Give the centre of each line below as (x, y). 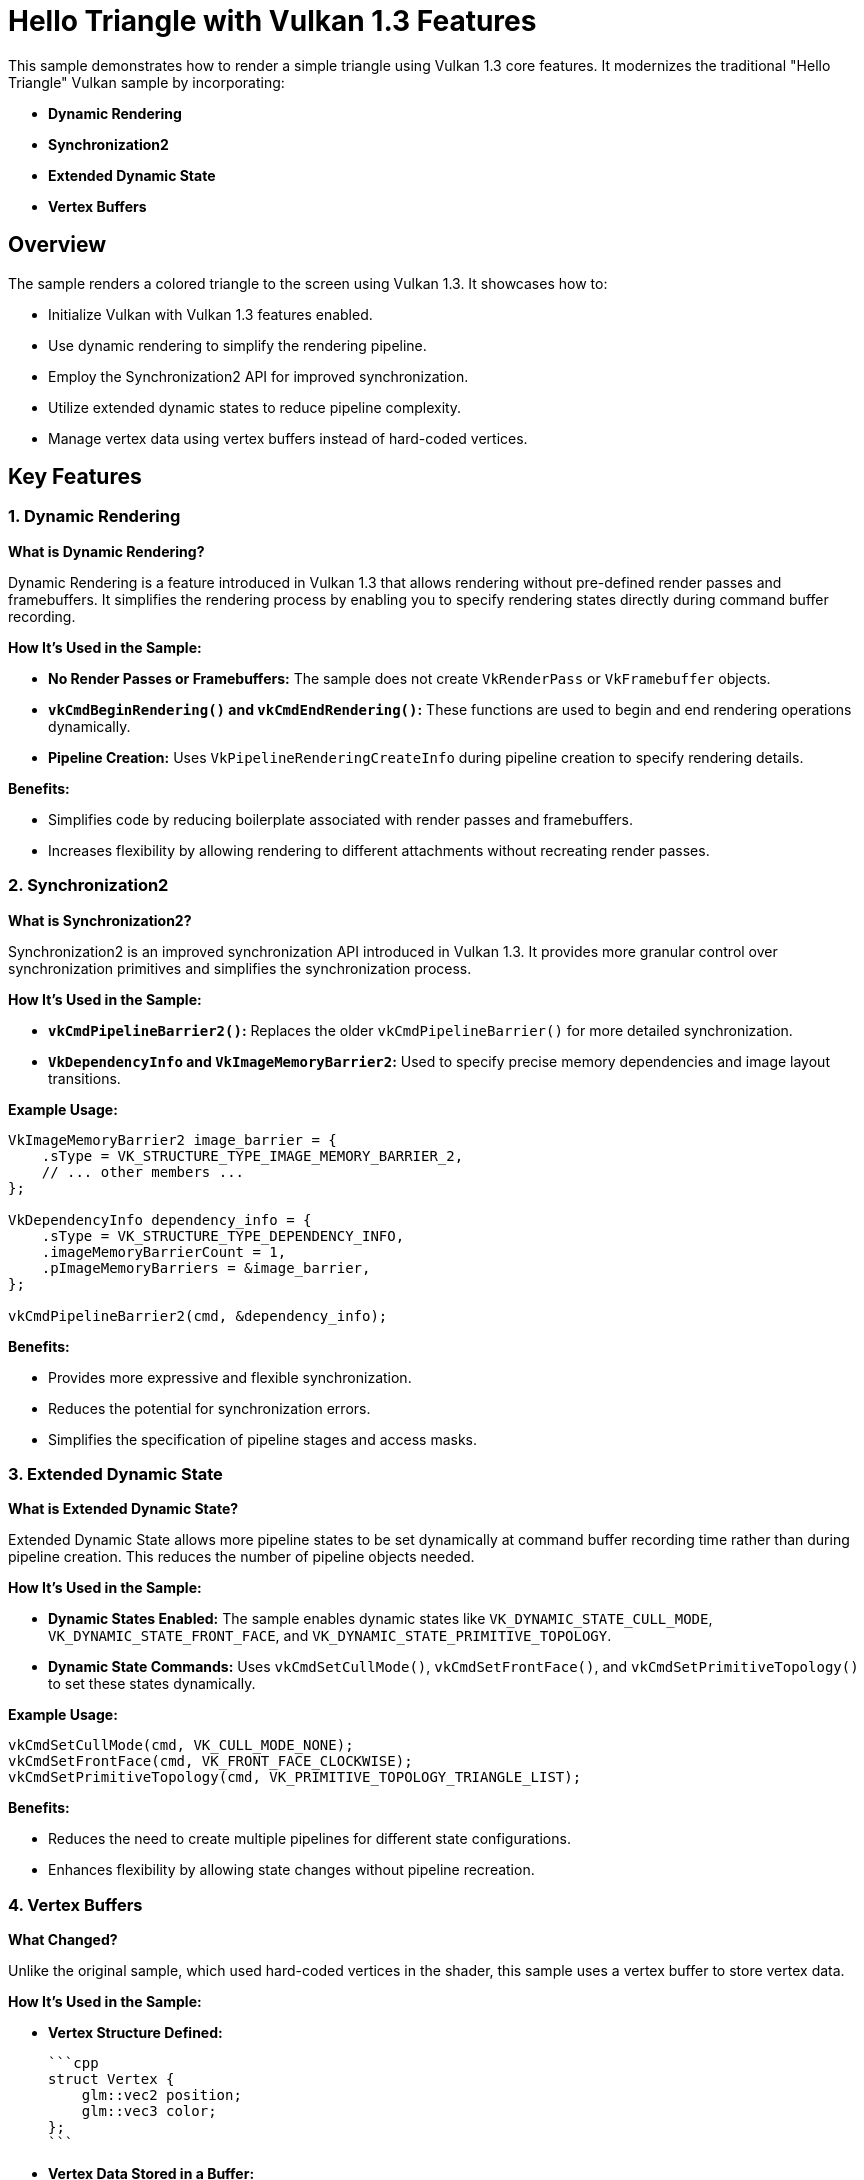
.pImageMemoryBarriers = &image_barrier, (206, 1267)
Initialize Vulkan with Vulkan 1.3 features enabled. (210, 314)
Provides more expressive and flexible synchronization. (230, 1377)
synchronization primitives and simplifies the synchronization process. (240, 968)
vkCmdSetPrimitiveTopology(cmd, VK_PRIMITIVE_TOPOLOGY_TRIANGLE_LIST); (295, 1777)
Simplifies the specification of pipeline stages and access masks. (263, 1439)
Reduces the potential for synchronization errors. (209, 1408)
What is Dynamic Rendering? (106, 551)
